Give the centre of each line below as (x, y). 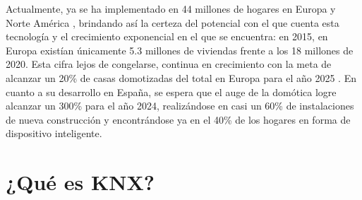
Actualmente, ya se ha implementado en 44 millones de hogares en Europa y (171, 8)
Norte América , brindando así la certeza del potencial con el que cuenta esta (173, 22)
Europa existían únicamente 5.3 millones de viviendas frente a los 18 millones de (180, 50)
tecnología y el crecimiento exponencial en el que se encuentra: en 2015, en (167, 36)
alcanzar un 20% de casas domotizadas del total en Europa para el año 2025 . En (181, 77)
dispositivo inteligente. (54, 133)
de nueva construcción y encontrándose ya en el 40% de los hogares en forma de (178, 119)
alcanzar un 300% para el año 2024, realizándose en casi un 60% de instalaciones (180, 106)
